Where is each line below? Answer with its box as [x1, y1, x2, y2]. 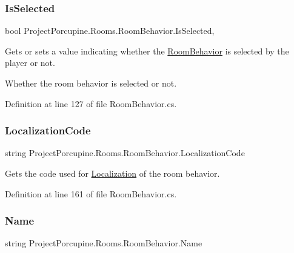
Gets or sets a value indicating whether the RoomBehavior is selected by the [5, 44, 289, 57]
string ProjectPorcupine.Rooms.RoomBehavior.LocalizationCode [5, 146, 245, 159]
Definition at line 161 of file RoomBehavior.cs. [5, 187, 177, 200]
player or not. [5, 56, 55, 69]
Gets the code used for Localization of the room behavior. [5, 167, 220, 179]
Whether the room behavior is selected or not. [5, 77, 177, 89]
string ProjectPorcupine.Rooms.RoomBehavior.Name [5, 237, 202, 249]
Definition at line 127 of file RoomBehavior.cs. [5, 97, 177, 110]
